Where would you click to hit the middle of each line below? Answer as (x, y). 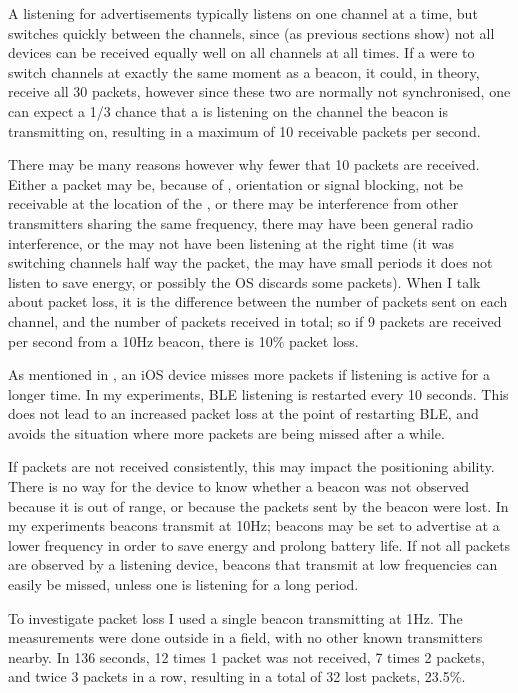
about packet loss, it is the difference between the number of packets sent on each (258, 301)
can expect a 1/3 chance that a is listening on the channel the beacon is (228, 110)
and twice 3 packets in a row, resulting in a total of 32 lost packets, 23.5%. (237, 676)
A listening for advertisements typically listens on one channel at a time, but (243, 13)
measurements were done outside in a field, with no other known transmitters (245, 637)
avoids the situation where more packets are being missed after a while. (226, 432)
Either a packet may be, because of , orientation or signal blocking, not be (236, 183)
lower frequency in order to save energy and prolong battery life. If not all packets (259, 544)
